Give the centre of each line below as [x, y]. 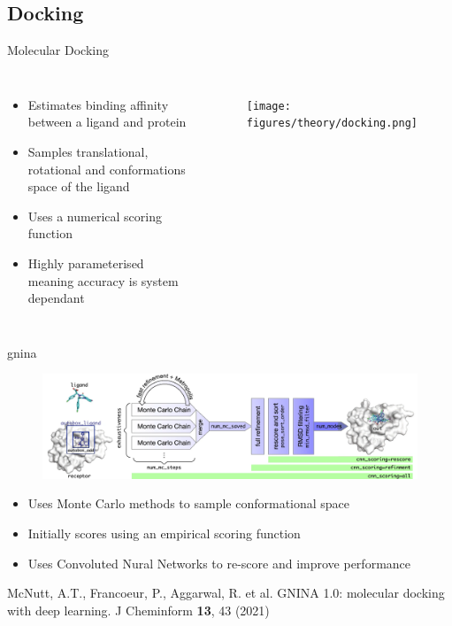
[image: [268, 106]
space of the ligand [79, 186]
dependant [56, 298]
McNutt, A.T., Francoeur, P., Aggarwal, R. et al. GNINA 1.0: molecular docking [226, 593]
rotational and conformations [107, 169]
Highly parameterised [86, 263]
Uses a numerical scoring [95, 216]
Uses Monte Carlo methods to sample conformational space [189, 503]
